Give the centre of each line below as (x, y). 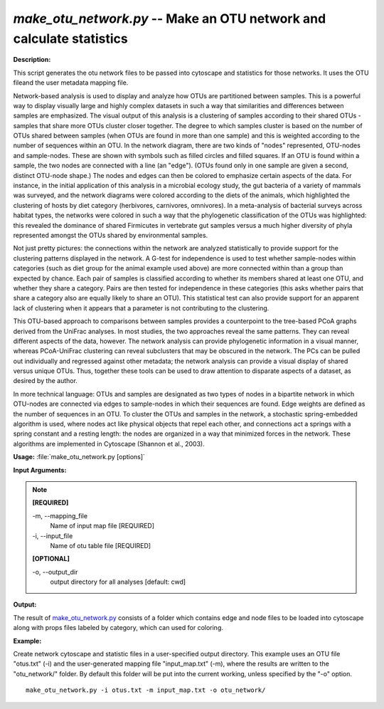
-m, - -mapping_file (60, 515)
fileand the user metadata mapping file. (71, 83)
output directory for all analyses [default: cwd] (118, 582)
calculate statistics (70, 38)
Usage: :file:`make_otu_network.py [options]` (79, 457)
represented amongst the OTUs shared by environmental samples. (111, 235)
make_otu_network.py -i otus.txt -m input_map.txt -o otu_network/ (146, 690)
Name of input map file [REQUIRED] (102, 526)
